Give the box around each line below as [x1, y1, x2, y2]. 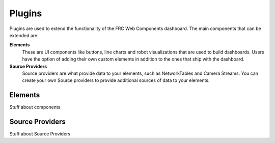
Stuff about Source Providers [9, 131, 71, 137]
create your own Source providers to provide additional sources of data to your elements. [22, 77, 210, 83]
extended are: [9, 32, 39, 38]
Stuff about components [9, 104, 61, 110]
